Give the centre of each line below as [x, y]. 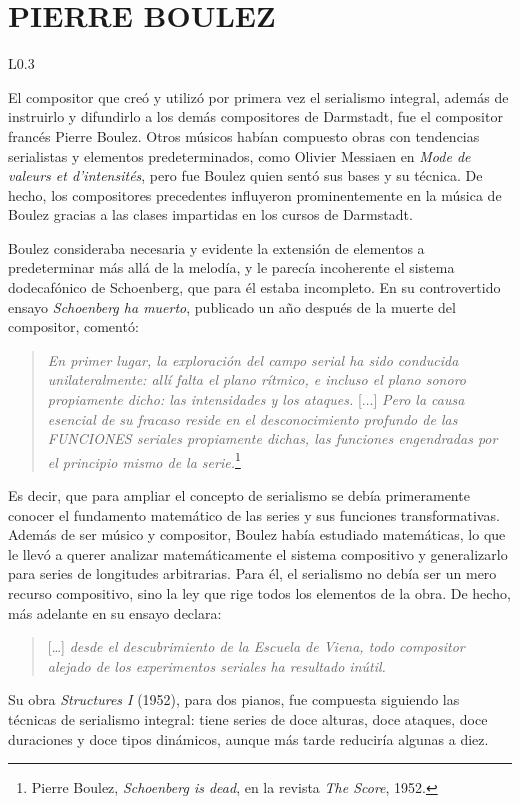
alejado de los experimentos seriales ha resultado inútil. [216, 665]
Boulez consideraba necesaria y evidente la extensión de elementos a [216, 247]
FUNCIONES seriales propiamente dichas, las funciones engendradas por [272, 438]
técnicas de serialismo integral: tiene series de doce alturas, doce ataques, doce [248, 719]
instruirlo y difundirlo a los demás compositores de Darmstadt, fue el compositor [255, 116]
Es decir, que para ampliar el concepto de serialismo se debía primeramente [239, 495]
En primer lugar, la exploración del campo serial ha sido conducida [253, 359]
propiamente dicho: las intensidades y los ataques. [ [204, 399]
